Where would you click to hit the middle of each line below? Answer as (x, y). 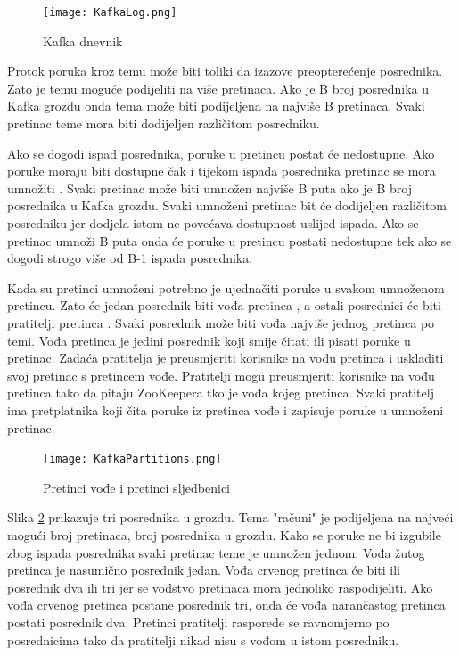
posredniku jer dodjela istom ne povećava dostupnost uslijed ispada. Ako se (213, 223)
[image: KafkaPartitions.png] (132, 459)
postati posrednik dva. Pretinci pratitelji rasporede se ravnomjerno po (198, 622)
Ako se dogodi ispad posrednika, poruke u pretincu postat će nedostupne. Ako (221, 153)
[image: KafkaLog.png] (110, 12)
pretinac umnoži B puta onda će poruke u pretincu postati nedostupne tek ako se (230, 240)
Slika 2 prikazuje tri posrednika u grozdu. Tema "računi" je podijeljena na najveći (230, 517)
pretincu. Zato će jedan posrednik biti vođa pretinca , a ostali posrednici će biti (224, 305)
